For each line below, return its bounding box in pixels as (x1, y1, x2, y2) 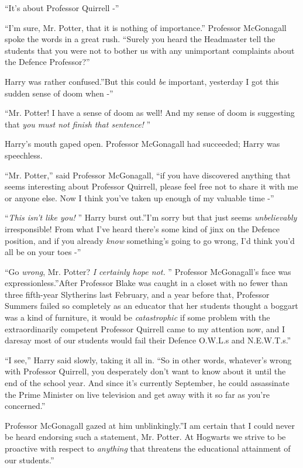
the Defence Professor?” (5, 56, 90, 68)
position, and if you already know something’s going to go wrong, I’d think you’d (5, 234, 295, 246)
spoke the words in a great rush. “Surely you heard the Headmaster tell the (5, 33, 276, 45)
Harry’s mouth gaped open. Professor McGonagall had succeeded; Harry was (5, 137, 280, 150)
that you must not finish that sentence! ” (5, 118, 151, 130)
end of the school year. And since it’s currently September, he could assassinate (5, 377, 290, 389)
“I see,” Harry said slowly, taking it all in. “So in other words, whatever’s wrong (5, 353, 292, 366)
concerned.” (5, 400, 46, 412)
